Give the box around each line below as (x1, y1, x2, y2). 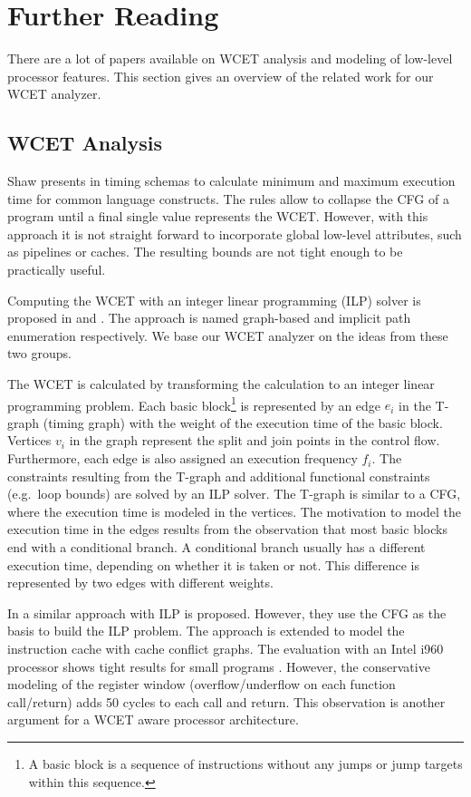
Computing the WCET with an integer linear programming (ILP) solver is (7, 290, 421, 309)
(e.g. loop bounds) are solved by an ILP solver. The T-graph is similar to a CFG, (7, 484, 461, 503)
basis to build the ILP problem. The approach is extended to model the (7, 621, 405, 640)
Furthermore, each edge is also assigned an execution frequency (7, 449, 358, 468)
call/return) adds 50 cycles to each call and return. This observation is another (7, 692, 446, 711)
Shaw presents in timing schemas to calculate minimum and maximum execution (7, 171, 456, 190)
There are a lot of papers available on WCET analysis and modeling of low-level (7, 49, 453, 68)
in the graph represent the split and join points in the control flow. (69, 431, 440, 450)
